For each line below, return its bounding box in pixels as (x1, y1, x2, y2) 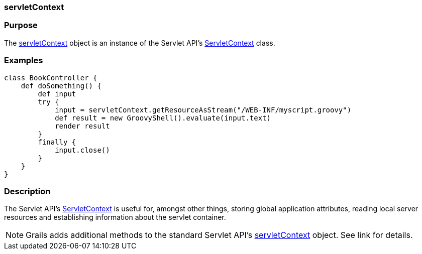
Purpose (4, 20, 38, 31)
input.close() (55, 146, 110, 154)
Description (4, 186, 51, 196)
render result (55, 121, 110, 130)
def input (38, 89, 76, 98)
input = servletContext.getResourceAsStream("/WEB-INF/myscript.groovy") (55, 105, 352, 114)
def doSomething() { (21, 81, 101, 90)
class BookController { (4, 73, 97, 82)
